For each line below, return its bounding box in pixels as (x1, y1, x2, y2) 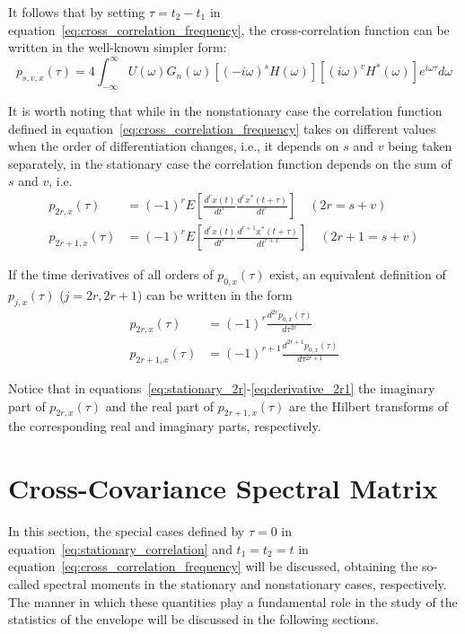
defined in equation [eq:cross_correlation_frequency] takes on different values (8, 119, 436, 137)
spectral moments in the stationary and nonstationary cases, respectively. (43, 574, 447, 593)
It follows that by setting (8, 3, 145, 21)
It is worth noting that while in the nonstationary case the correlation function (8, 101, 443, 120)
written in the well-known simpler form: (8, 38, 227, 57)
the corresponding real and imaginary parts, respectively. (8, 417, 321, 436)
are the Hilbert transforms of (289, 396, 448, 415)
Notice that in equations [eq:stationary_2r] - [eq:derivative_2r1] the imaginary (8, 379, 435, 398)
